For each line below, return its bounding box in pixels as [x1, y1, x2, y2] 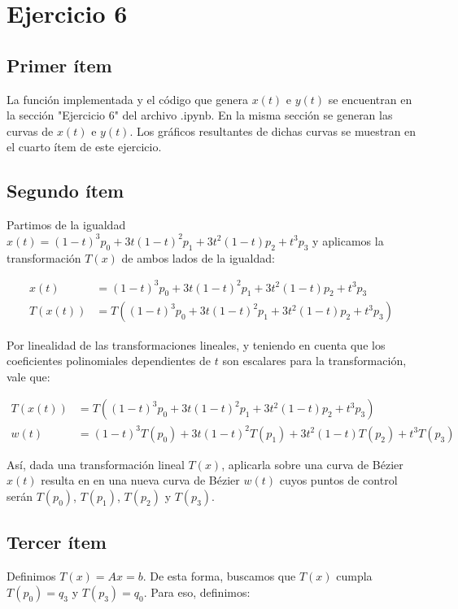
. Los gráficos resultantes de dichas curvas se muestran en [129, 122, 417, 139]
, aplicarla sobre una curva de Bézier [221, 455, 403, 472]
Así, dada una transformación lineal [7, 455, 185, 472]
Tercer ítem [7, 529, 107, 555]
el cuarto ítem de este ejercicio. [7, 138, 162, 155]
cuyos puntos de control [279, 472, 398, 489]
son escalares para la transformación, [222, 352, 407, 369]
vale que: [7, 368, 50, 385]
